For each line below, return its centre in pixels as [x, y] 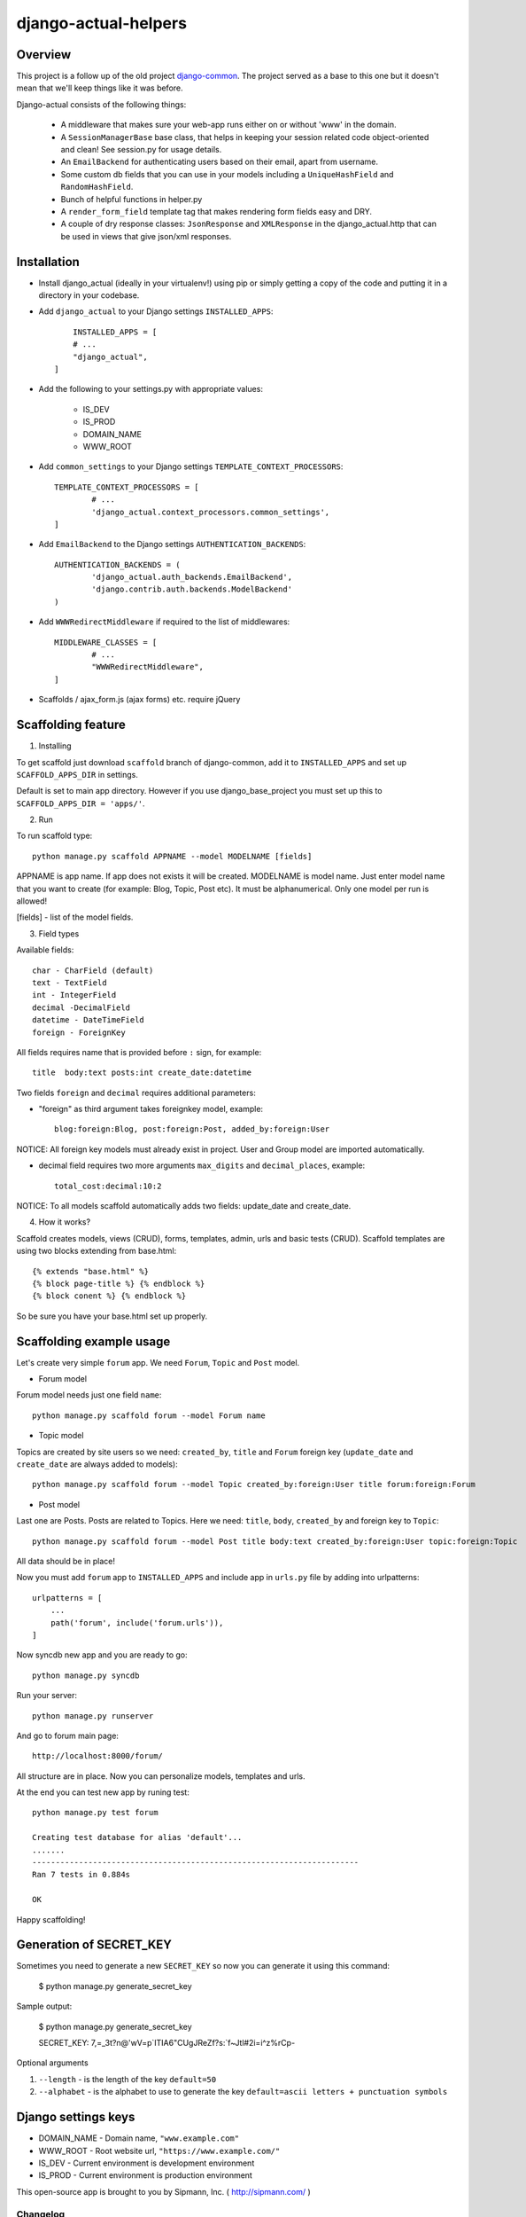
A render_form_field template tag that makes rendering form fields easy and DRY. [216, 211]
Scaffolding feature [71, 725]
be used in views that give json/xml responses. [146, 236]
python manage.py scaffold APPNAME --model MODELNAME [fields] [172, 856]
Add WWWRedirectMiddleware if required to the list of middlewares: [164, 622]
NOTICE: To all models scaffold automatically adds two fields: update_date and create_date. [184, 1206]
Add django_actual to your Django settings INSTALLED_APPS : [156, 311]
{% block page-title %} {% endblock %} [119, 1284]
